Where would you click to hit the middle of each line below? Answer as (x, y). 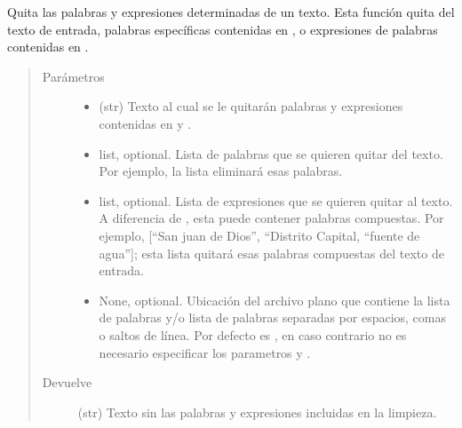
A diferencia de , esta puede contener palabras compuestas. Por (271, 218)
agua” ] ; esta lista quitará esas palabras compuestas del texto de (271, 253)
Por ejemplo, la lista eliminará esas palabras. (221, 171)
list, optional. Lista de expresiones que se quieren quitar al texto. (276, 200)
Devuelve (67, 382)
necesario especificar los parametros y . (205, 352)
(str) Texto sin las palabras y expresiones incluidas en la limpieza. (257, 412)
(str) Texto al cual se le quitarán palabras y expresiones (251, 106)
